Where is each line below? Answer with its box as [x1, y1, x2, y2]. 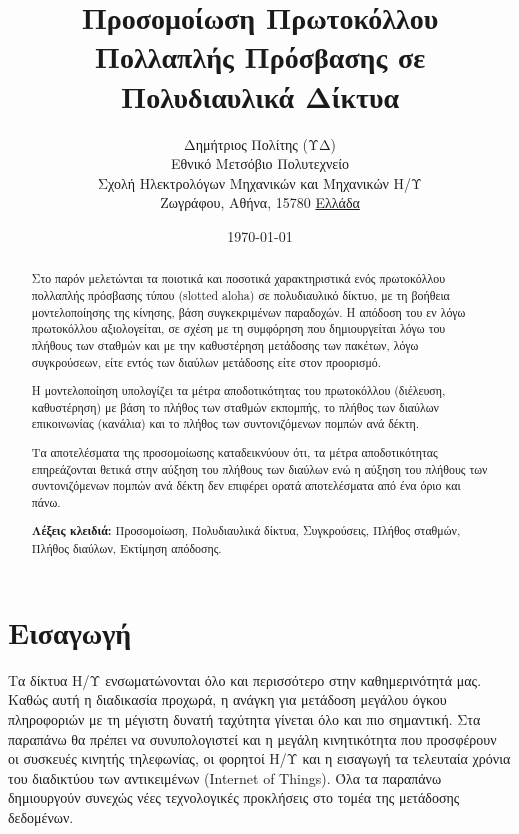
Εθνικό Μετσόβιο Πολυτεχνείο [171, 153, 349, 174]
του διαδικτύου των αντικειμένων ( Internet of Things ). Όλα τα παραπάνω [8, 767, 442, 788]
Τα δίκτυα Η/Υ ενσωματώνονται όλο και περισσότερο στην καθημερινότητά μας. [8, 669, 482, 690]
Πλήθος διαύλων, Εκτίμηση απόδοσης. [31, 540, 222, 557]
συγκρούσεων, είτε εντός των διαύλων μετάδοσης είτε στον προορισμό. [31, 353, 382, 370]
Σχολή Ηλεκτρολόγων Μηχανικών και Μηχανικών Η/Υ [97, 172, 423, 193]
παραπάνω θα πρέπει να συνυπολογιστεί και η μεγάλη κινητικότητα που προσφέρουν [8, 728, 497, 749]
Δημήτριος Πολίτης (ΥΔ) [183, 133, 337, 154]
